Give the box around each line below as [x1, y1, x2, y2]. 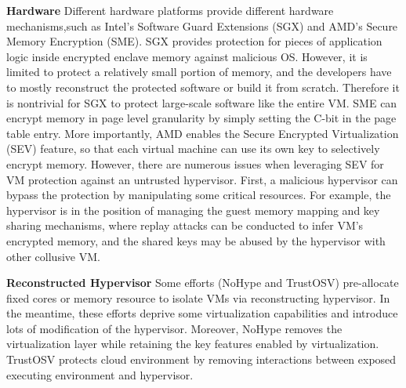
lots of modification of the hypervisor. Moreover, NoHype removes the [6, 320, 343, 336]
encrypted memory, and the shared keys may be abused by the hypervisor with [6, 232, 386, 248]
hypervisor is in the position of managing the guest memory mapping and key [6, 201, 380, 218]
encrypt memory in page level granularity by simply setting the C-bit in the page [6, 110, 397, 126]
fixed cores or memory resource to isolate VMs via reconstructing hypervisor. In [6, 289, 390, 306]
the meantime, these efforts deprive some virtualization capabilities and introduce [6, 305, 398, 321]
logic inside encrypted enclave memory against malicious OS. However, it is [6, 48, 368, 64]
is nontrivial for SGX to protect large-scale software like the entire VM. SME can [6, 94, 397, 111]
